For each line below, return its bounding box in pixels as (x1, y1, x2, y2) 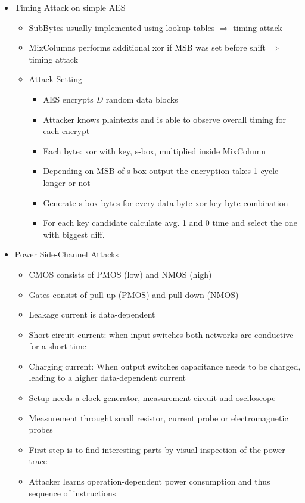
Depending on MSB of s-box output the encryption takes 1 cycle (43, 164, 279, 177)
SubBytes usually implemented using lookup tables (29, 21, 215, 33)
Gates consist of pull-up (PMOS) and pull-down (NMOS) (29, 288, 239, 300)
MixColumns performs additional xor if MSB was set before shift (29, 41, 266, 54)
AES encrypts (43, 92, 94, 105)
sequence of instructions (29, 486, 116, 499)
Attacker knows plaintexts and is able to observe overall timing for (43, 113, 286, 125)
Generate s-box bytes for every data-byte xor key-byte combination (43, 196, 288, 209)
